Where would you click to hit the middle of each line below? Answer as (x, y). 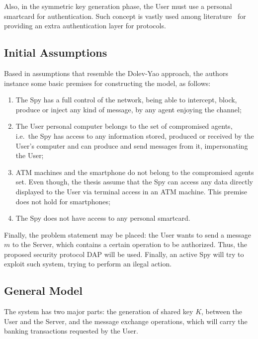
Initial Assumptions (56, 52)
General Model (43, 291)
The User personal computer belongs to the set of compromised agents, (124, 126)
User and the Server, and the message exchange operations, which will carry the (126, 321)
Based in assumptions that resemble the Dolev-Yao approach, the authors (116, 73)
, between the (222, 311)
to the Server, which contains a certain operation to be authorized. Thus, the (130, 244)
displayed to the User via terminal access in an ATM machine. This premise (131, 191)
